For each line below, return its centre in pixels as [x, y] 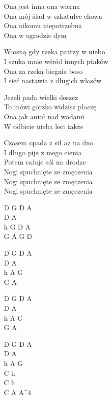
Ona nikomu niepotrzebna [43, 25]
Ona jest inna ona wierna [42, 6]
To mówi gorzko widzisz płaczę [50, 107]
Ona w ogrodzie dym [35, 35]
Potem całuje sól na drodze [45, 162]
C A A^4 [18, 392]
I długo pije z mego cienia [43, 152]
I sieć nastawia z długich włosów [53, 81]
